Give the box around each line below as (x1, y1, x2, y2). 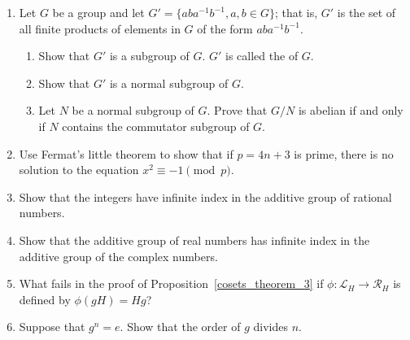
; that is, (274, 4, 318, 20)
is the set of (337, 4, 396, 20)
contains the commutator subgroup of (62, 117, 250, 134)
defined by (19, 290, 71, 307)
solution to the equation (19, 161, 139, 178)
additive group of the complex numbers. (19, 247, 218, 264)
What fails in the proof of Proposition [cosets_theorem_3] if (19, 275, 324, 292)
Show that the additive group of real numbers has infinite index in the (19, 231, 370, 248)
